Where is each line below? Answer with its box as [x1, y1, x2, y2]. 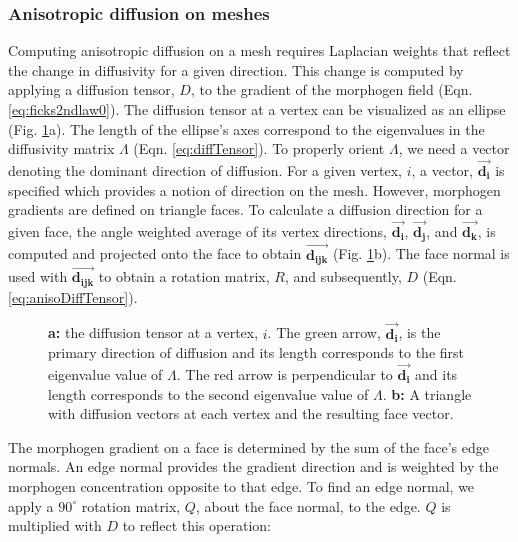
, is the [398, 322, 441, 343]
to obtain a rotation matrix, [98, 266, 270, 287]
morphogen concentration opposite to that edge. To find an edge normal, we [8, 475, 475, 496]
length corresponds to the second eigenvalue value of [48, 383, 369, 404]
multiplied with [8, 515, 102, 536]
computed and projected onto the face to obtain [8, 243, 302, 264]
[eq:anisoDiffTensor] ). [8, 286, 138, 307]
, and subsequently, [284, 266, 402, 287]
